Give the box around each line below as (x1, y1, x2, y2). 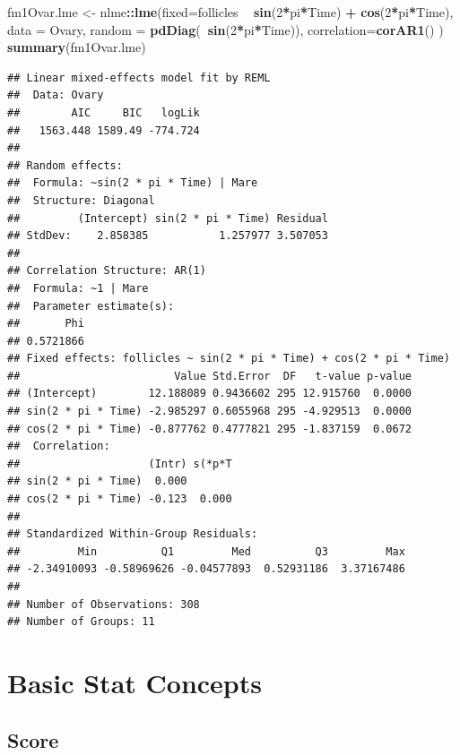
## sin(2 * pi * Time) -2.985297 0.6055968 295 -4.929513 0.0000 (7, 405, 412, 418)
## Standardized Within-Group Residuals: (7, 528, 258, 541)
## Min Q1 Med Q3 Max (7, 545, 405, 558)
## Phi (7, 317, 84, 330)
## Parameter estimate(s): (7, 299, 175, 313)
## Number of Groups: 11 (7, 615, 155, 629)
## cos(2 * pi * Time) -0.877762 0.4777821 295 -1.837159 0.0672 (7, 422, 412, 435)
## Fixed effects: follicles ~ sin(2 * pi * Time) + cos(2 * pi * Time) (7, 352, 450, 365)
